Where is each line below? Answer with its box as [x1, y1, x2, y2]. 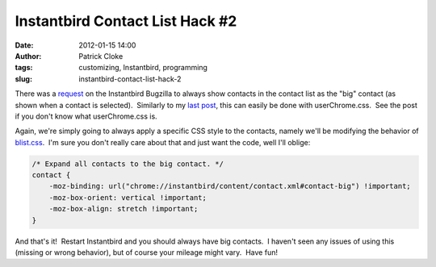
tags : [15, 63, 33, 73]
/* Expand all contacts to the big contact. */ [31, 159, 224, 169]
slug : [15, 73, 32, 84]
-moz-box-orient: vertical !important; [48, 193, 208, 202]
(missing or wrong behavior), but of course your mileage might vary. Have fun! [15, 247, 279, 257]
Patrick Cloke [78, 51, 124, 60]
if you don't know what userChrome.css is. [15, 111, 157, 121]
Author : [15, 51, 42, 60]
